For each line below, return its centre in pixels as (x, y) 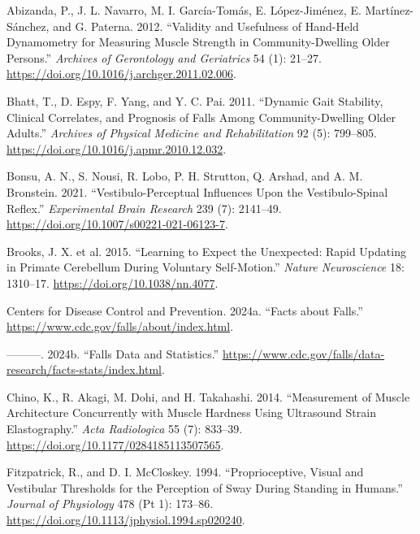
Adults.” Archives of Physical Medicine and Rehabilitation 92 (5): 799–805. (192, 133)
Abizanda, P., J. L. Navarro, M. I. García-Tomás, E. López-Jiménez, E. (184, 10)
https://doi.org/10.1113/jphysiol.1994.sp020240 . (126, 520)
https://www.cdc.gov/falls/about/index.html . (120, 326)
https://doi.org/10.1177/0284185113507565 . (115, 444)
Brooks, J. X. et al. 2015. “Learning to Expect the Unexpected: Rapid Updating (206, 251)
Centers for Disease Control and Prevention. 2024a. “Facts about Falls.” (185, 310)
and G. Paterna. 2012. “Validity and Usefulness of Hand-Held (206, 26)
